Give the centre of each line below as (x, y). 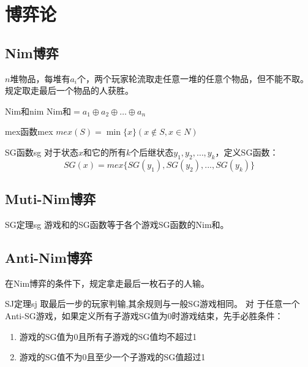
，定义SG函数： (247, 152)
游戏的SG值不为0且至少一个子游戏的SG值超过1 (112, 357)
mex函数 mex (29, 131)
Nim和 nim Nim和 (38, 111)
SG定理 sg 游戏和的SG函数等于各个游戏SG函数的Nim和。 (117, 224)
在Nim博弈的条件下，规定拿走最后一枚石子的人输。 (107, 283)
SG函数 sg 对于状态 (42, 152)
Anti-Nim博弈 (49, 257)
